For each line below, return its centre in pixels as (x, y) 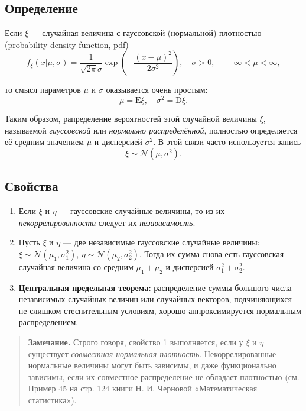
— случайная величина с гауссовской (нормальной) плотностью (146, 33)
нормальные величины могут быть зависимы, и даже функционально (152, 365)
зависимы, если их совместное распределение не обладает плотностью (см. (164, 376)
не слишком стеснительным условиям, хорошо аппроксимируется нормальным (160, 310)
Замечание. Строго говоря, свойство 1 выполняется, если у (136, 342)
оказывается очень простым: (157, 90)
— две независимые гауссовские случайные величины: (161, 242)
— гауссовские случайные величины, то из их (142, 211)
